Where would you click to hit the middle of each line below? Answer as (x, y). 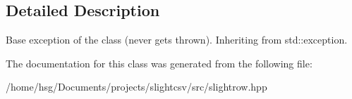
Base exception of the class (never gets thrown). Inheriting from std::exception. (177, 40)
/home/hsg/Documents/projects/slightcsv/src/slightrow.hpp (136, 87)
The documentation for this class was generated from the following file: (159, 63)
